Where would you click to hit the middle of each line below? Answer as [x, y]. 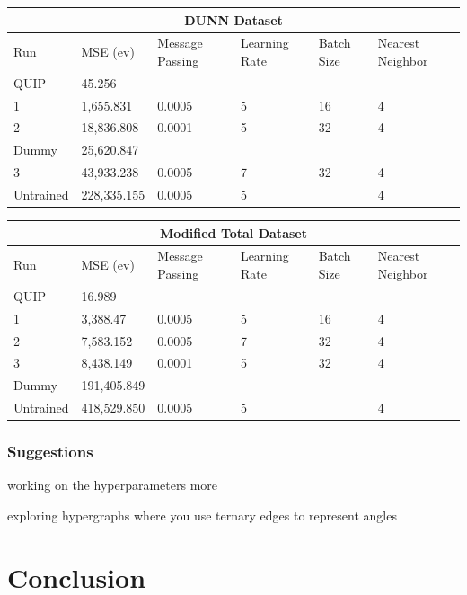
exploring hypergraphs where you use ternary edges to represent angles [202, 515]
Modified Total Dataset [233, 232]
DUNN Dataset [233, 19]
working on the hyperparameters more [112, 485]
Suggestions [50, 452]
